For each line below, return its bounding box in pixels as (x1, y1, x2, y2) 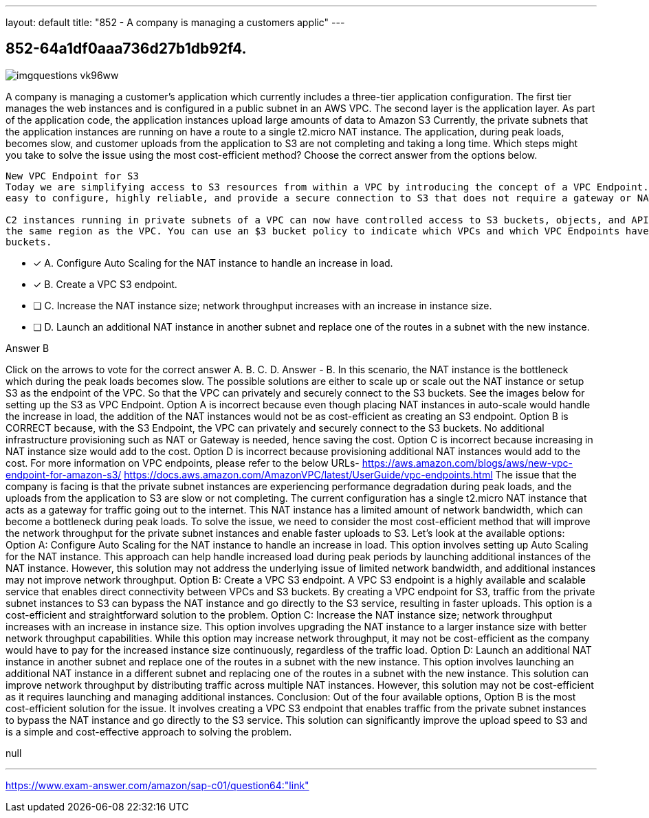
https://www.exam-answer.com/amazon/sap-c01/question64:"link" (5, 779, 309, 791)
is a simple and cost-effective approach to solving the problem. (5, 725, 292, 738)
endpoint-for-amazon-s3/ (5, 468, 122, 480)
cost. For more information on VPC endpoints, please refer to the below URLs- (5, 456, 360, 469)
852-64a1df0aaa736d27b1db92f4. (5, 40, 247, 58)
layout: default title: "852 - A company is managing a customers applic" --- (5, 16, 345, 28)
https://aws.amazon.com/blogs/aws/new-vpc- (362, 456, 573, 469)
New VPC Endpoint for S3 (5, 170, 139, 181)
